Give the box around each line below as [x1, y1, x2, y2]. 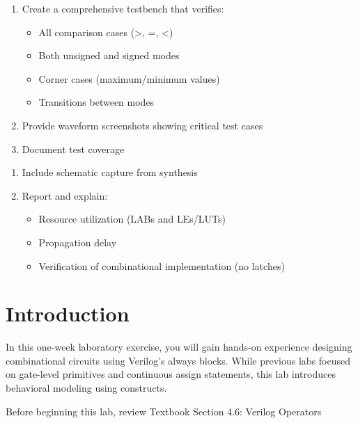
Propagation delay [38, 234, 117, 249]
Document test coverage [22, 141, 125, 156]
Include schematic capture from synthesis [22, 165, 198, 179]
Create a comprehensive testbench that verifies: [22, 1, 224, 15]
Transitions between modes [38, 95, 155, 109]
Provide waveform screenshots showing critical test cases [22, 118, 263, 132]
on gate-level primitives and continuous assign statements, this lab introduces [6, 367, 336, 381]
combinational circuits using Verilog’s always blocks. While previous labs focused [6, 353, 351, 367]
